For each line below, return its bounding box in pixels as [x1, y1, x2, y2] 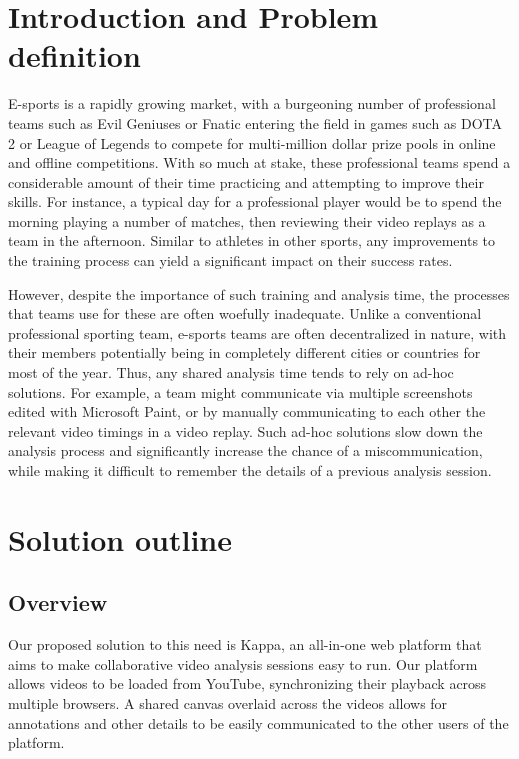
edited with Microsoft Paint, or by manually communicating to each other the [8, 401, 486, 422]
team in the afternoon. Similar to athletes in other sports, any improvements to [8, 230, 496, 251]
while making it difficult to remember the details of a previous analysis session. [8, 460, 492, 480]
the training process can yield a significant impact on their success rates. [8, 250, 453, 271]
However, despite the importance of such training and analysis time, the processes [8, 283, 510, 304]
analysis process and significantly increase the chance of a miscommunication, [8, 440, 483, 461]
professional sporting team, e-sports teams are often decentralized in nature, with [8, 322, 507, 343]
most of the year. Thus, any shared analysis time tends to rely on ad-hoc [8, 362, 454, 383]
